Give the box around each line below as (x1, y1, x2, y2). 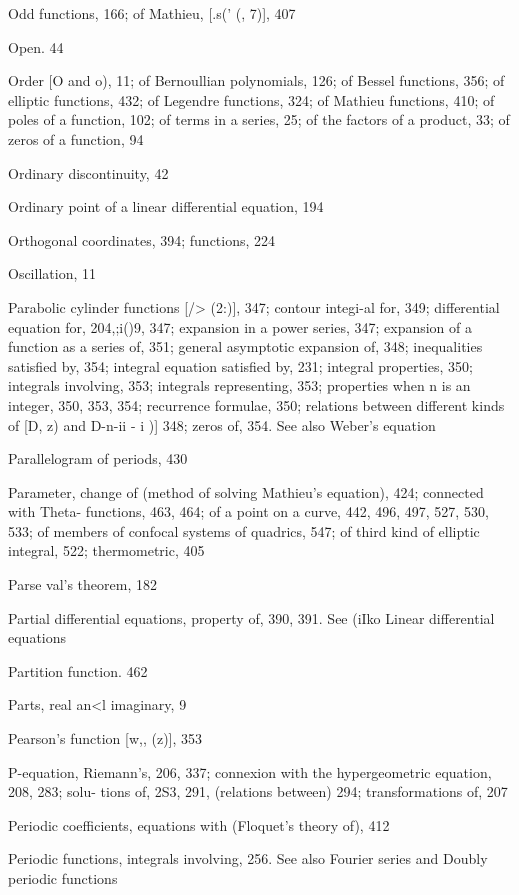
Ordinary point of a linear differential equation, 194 (8, 196, 324, 217)
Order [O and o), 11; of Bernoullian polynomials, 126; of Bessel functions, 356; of (8, 70, 505, 91)
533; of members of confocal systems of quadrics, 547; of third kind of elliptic (8, 520, 480, 541)
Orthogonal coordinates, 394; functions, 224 (8, 229, 276, 250)
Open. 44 (8, 36, 64, 57)
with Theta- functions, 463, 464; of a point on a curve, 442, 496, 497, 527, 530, (8, 501, 489, 522)
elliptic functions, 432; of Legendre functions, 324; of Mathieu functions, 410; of (8, 89, 495, 110)
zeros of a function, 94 (8, 128, 144, 149)
